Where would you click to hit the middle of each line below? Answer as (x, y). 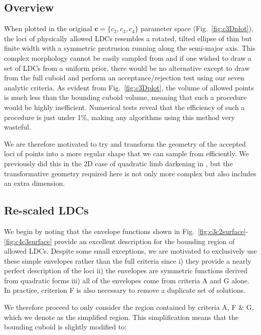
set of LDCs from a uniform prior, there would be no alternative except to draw (127, 68)
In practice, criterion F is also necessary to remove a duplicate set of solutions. (125, 290)
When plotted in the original (48, 28)
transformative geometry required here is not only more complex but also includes (130, 173)
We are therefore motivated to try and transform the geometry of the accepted (125, 143)
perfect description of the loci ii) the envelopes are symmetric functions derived (126, 270)
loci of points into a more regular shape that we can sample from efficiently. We (126, 153)
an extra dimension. (35, 183)
